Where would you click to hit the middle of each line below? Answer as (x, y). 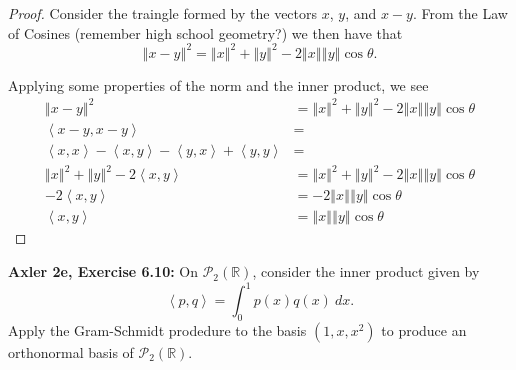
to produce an (424, 329)
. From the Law (460, 13)
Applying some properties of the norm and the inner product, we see (218, 84)
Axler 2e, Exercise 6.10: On (103, 271)
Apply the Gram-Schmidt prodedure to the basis (157, 329)
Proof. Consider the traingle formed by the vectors (163, 13)
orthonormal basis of (71, 351)
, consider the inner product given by (366, 271)
